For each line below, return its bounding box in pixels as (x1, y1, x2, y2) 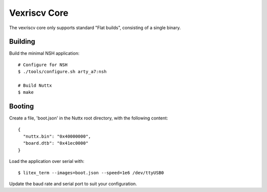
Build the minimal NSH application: (9, 50, 80, 56)
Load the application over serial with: (9, 158, 85, 164)
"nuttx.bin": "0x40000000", (23, 134, 91, 139)
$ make (18, 89, 34, 95)
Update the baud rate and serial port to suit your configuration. (9, 181, 137, 187)
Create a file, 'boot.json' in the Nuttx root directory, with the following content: (9, 115, 168, 121)
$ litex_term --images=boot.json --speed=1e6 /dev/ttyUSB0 (18, 170, 164, 175)
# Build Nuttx (18, 83, 52, 88)
